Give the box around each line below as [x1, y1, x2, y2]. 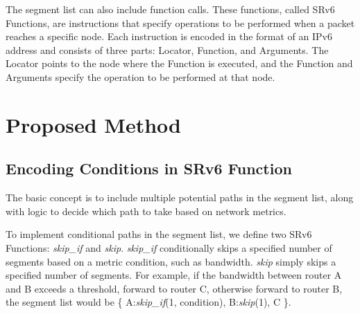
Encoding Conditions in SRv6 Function [6, 158, 292, 179]
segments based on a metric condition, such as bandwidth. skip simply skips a [6, 254, 336, 268]
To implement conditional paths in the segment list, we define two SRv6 [6, 227, 312, 241]
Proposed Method [6, 110, 181, 138]
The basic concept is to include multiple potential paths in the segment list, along [6, 190, 354, 205]
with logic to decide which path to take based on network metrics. [6, 203, 286, 218]
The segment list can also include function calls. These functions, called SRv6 [6, 2, 335, 16]
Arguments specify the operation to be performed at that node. [6, 69, 275, 84]
